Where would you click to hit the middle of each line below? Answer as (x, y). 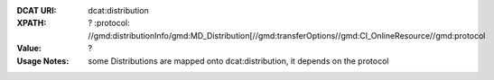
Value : (29, 49)
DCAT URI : (37, 10)
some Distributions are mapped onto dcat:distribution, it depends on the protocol (238, 61)
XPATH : (32, 23)
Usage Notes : (43, 61)
